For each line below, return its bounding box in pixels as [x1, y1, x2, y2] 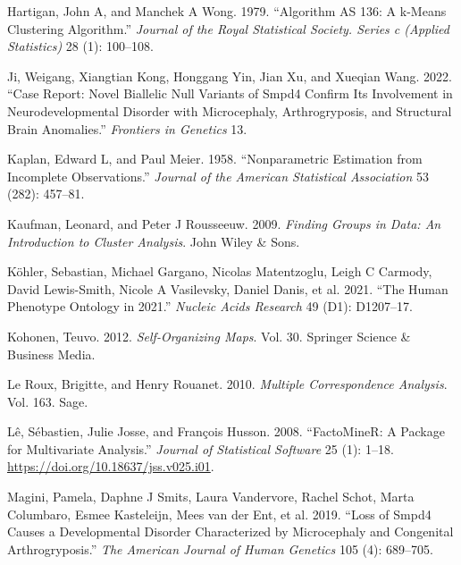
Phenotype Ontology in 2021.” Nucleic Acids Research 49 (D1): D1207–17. [7, 297, 413, 316]
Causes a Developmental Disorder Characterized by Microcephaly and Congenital [7, 522, 454, 541]
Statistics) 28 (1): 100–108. [7, 37, 154, 55]
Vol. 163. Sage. [7, 392, 88, 410]
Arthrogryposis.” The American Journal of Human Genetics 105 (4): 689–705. [7, 539, 433, 558]
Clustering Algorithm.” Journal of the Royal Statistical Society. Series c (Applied [7, 19, 449, 38]
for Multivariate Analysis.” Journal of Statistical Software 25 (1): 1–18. [7, 439, 394, 458]
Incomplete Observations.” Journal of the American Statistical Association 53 [7, 166, 429, 185]
